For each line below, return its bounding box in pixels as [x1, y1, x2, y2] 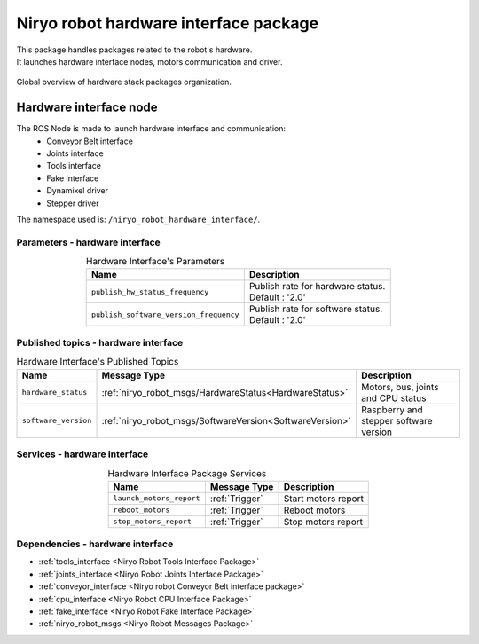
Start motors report [283, 492, 364, 505]
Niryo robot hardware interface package [16, 13, 319, 33]
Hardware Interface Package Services [107, 467, 267, 479]
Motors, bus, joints [360, 381, 439, 393]
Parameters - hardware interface [16, 236, 161, 248]
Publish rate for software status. [248, 302, 383, 315]
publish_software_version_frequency [91, 310, 239, 319]
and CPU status [360, 391, 427, 404]
